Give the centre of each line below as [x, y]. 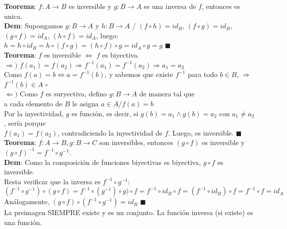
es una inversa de [170, 6]
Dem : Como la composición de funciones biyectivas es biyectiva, [103, 162]
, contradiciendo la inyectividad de [110, 132]
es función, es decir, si [105, 113]
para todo [203, 74]
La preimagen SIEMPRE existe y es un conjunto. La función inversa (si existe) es [129, 212]
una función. [23, 222]
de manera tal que [167, 94]
